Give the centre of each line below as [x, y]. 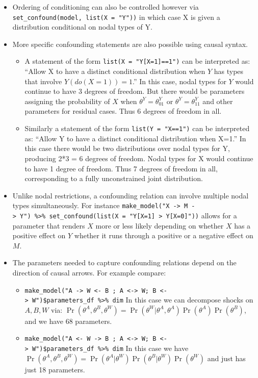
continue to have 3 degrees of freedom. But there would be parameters [135, 91]
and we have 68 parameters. [68, 321]
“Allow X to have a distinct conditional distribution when [115, 71]
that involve [43, 81]
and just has [226, 358]
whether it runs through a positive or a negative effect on [164, 235]
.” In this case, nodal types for [179, 81]
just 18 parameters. [55, 369]
